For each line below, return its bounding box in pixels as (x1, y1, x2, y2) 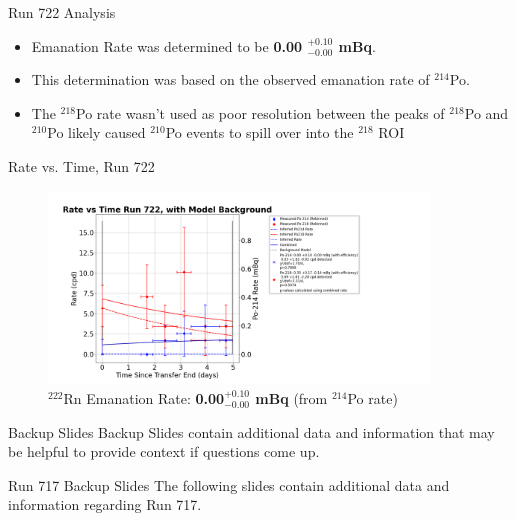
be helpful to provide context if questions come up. (8, 441, 320, 462)
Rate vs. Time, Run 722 (8, 155, 155, 176)
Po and (464, 102, 509, 123)
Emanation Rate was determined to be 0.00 (31, 35, 303, 56)
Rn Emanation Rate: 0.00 (63, 387, 225, 408)
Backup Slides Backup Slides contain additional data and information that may (8, 421, 495, 442)
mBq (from (255, 387, 328, 408)
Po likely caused (47, 122, 146, 143)
